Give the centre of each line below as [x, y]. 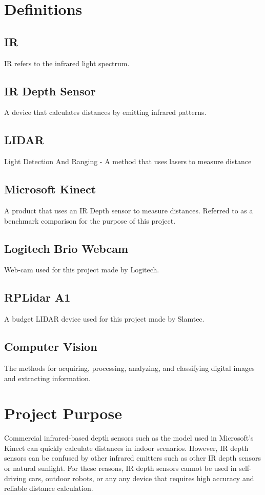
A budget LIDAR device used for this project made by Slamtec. [104, 319]
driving [15, 478]
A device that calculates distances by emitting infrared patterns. [105, 112]
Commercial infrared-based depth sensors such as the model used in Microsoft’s [129, 438]
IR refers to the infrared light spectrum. [67, 63]
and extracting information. [47, 378]
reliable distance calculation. [49, 488]
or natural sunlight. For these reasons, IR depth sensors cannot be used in [120, 468]
